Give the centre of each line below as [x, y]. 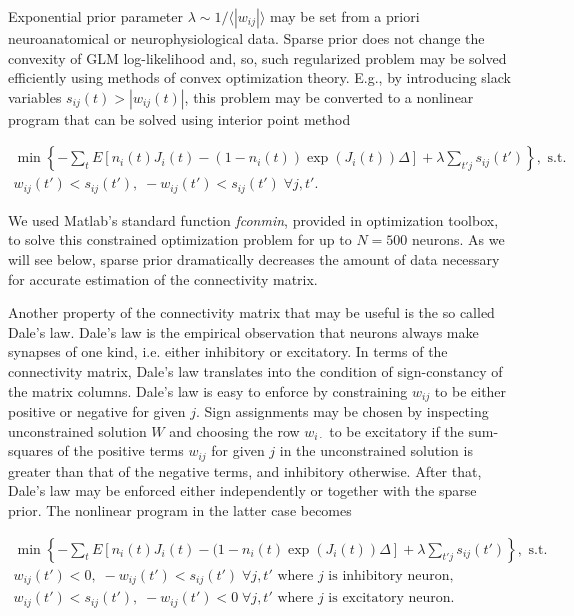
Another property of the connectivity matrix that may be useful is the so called [251, 312]
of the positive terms [120, 450]
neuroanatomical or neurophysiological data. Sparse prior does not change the [246, 38]
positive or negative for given [97, 411]
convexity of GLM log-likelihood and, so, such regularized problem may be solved [257, 57]
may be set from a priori [345, 16]
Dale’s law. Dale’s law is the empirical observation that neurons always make [243, 331]
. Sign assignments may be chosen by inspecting [342, 411]
